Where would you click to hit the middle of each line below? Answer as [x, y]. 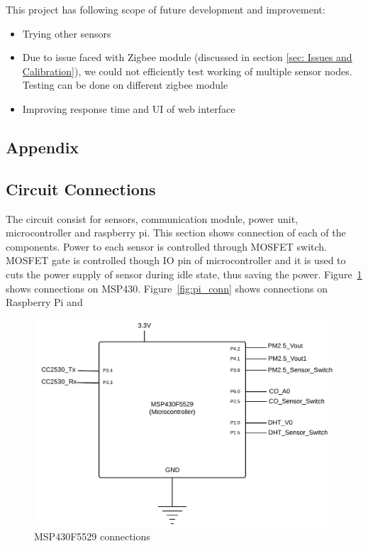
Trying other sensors [67, 33]
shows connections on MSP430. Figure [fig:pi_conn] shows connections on [167, 288]
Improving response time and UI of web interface [129, 108]
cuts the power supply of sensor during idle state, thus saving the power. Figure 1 [184, 274]
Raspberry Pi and [44, 302]
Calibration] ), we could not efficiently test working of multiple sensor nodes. [187, 71]
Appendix [43, 147]
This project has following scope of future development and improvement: [166, 9]
